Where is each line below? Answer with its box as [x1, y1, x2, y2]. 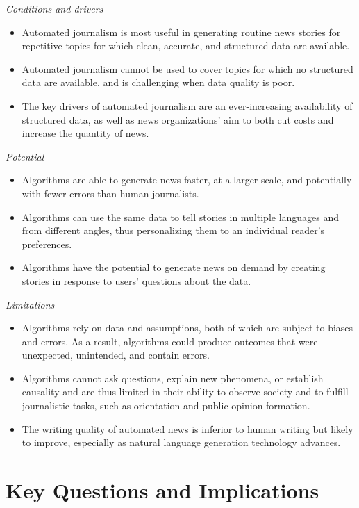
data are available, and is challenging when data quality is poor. [22, 75, 295, 90]
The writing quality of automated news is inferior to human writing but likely [22, 421, 353, 436]
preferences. [22, 236, 72, 251]
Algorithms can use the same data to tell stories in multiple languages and [22, 209, 340, 224]
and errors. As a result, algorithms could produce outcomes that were [22, 334, 318, 348]
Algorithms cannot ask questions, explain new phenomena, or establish [22, 370, 324, 385]
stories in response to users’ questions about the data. [22, 273, 251, 288]
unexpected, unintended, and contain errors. [22, 347, 210, 362]
